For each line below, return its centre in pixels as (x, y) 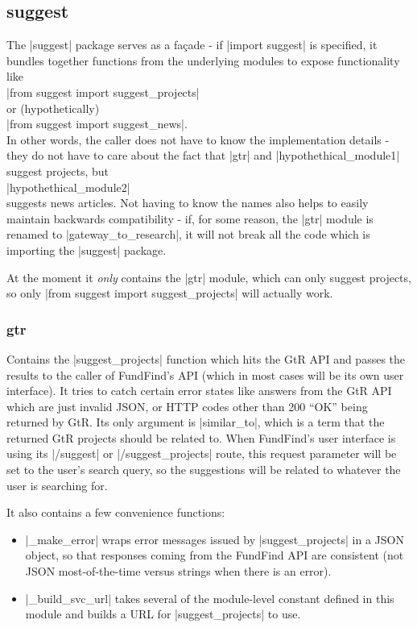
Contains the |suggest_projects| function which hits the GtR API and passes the (206, 358)
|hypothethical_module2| (68, 187)
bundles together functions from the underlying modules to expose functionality (203, 60)
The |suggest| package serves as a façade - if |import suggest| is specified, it (192, 45)
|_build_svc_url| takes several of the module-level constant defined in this (210, 598)
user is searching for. (57, 485)
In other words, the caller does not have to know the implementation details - (198, 139)
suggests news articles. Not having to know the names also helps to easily (188, 203)
